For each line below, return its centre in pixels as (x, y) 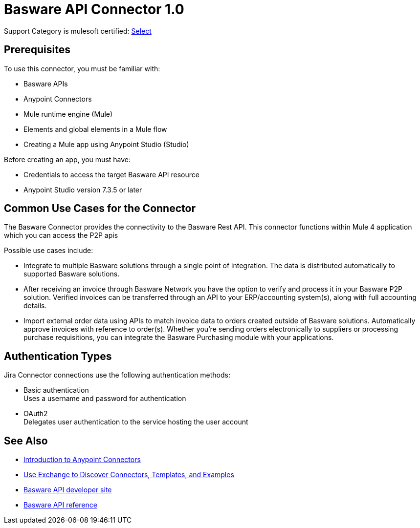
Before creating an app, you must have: (67, 159)
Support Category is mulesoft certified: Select (78, 31)
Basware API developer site (68, 490)
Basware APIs (46, 84)
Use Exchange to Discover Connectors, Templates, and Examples (129, 475)
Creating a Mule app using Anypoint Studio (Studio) (106, 144)
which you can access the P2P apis (61, 235)
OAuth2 (36, 414)
